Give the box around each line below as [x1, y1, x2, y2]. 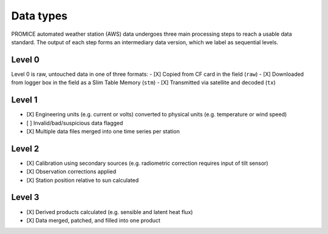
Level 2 [11, 143, 39, 154]
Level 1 [11, 95, 38, 105]
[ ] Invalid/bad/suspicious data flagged [26, 119, 123, 127]
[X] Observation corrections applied [26, 168, 117, 175]
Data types [11, 9, 68, 22]
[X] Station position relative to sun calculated [26, 176, 139, 184]
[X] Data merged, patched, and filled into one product [26, 216, 161, 224]
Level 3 [11, 192, 39, 202]
